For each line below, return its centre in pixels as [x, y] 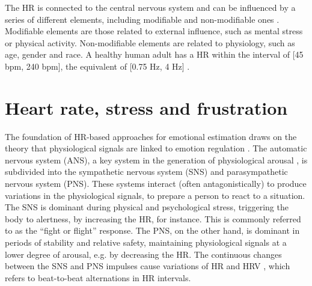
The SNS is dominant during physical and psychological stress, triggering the [147, 207]
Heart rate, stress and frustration [146, 107]
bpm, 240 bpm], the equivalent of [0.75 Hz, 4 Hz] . [97, 66]
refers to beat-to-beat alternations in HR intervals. [98, 277]
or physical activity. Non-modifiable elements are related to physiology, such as [150, 42]
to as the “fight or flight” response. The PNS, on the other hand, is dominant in [152, 230]
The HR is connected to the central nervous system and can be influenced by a [150, 7]
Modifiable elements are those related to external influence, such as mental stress [154, 31]
